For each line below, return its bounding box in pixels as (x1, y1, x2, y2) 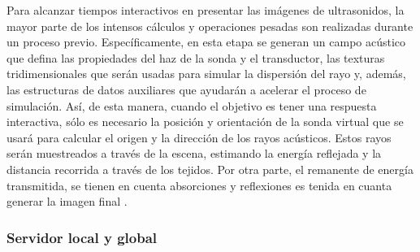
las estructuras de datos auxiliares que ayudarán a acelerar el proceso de (6, 80, 366, 98)
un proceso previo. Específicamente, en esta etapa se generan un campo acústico (6, 33, 406, 50)
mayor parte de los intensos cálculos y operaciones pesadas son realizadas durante (6, 17, 414, 34)
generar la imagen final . (6, 193, 128, 210)
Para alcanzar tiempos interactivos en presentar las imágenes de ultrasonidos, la (6, 2, 405, 18)
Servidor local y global (6, 227, 158, 247)
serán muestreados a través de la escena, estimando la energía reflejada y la (6, 145, 382, 162)
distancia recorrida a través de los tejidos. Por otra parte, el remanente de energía (6, 160, 414, 177)
